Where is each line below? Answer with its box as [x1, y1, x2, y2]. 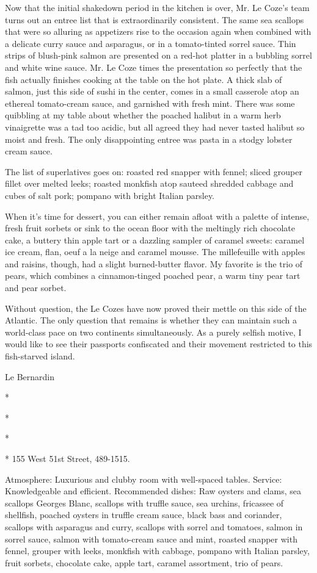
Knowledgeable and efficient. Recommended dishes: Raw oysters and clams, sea [5, 485, 301, 497]
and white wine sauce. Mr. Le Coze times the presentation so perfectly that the [5, 60, 302, 73]
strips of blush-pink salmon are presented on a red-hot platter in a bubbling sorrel [5, 49, 312, 62]
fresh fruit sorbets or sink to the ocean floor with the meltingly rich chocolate [5, 222, 295, 234]
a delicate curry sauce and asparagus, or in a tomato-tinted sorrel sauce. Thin [5, 37, 296, 49]
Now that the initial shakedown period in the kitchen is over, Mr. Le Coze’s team [5, 1, 310, 13]
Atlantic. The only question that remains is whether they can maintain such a [5, 314, 297, 326]
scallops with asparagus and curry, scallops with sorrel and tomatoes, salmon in [5, 520, 303, 533]
